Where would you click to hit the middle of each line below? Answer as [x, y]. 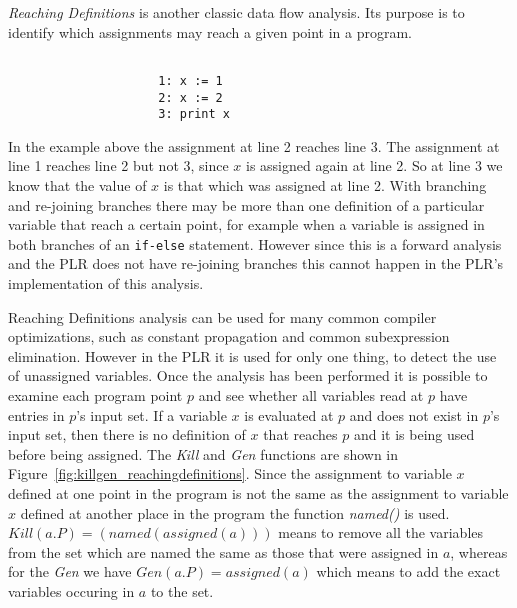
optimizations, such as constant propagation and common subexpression [229, 336]
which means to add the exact [408, 571]
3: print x [194, 114]
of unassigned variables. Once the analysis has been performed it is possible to [248, 375]
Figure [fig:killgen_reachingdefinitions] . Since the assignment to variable [230, 473]
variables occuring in [71, 590]
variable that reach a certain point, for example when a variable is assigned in [246, 224]
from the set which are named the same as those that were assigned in [223, 551]
